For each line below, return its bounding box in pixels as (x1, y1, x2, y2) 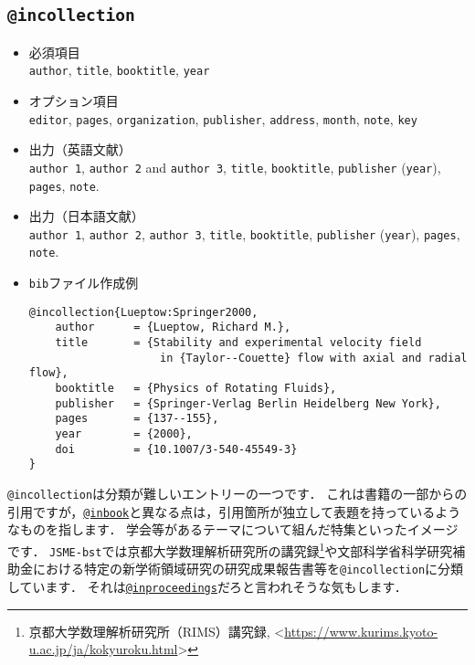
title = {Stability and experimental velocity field (55, 336, 422, 350)
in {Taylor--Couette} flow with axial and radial (159, 351, 468, 364)
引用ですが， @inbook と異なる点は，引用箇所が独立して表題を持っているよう (7, 501, 461, 521)
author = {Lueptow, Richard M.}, (55, 321, 291, 334)
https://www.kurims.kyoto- (284, 621, 438, 640)
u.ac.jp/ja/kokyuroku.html (28, 639, 178, 659)
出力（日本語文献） (28, 206, 144, 226)
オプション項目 (28, 91, 119, 111)
